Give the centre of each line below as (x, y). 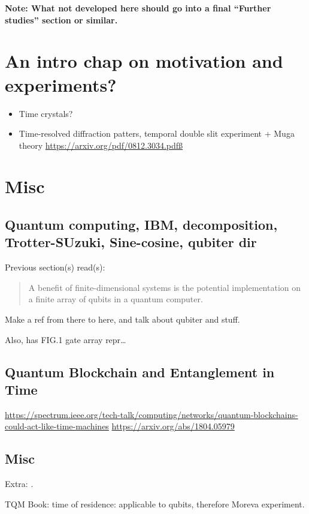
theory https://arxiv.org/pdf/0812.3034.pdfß (101, 145)
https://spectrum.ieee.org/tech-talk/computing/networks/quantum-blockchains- (152, 414)
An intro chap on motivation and (144, 61)
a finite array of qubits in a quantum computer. (116, 299)
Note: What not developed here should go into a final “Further (138, 8)
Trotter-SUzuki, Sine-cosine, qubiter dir (131, 242)
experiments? (61, 84)
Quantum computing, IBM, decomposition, (141, 225)
